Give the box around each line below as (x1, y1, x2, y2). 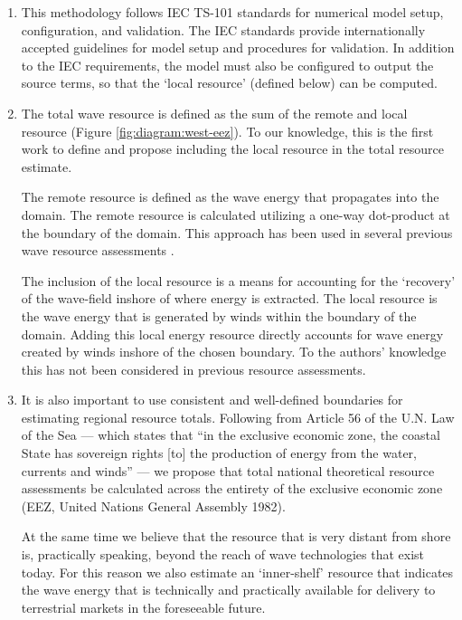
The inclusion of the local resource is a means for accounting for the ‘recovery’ (21, 271, 456, 290)
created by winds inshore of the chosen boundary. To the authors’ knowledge (21, 342, 447, 361)
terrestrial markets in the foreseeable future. (21, 597, 266, 616)
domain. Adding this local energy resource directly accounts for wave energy (21, 324, 444, 343)
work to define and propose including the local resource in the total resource (21, 139, 444, 158)
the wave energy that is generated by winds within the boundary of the (21, 306, 417, 325)
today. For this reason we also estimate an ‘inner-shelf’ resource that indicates (21, 562, 454, 581)
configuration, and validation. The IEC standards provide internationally (21, 20, 426, 39)
